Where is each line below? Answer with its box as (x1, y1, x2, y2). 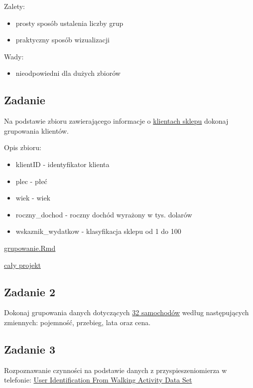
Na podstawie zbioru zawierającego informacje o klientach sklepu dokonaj (4, 116, 229, 126)
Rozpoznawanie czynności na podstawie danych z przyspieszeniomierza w (4, 365, 227, 375)
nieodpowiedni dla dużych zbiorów (15, 68, 121, 78)
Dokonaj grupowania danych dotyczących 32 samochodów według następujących (4, 307, 249, 318)
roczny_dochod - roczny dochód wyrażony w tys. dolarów (15, 209, 192, 219)
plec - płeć (15, 176, 47, 186)
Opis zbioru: (4, 142, 41, 153)
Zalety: (4, 1, 25, 11)
